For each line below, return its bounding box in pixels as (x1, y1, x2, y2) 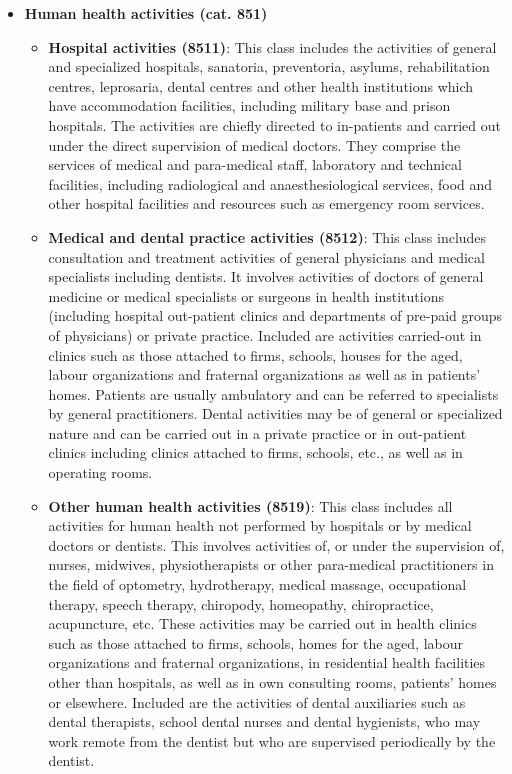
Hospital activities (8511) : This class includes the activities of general (48, 36, 497, 57)
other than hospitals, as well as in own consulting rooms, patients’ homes (48, 672, 497, 692)
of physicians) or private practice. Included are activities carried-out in (48, 324, 482, 345)
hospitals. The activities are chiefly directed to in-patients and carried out (48, 114, 501, 135)
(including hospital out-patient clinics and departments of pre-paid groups (48, 305, 503, 326)
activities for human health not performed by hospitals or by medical (48, 515, 472, 536)
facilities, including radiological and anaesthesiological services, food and (48, 173, 493, 194)
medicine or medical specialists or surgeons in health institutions (48, 285, 444, 306)
